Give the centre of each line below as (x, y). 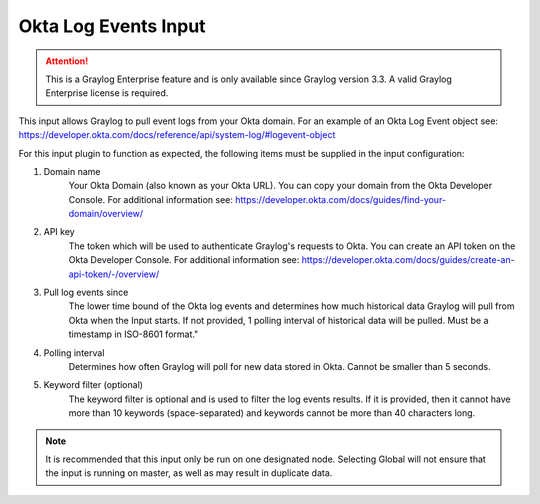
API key (59, 232)
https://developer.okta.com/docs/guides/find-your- (341, 199)
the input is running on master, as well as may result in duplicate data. (189, 473)
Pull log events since (86, 292)
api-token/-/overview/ (114, 274)
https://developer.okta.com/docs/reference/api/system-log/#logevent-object (177, 135)
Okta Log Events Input (112, 26)
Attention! (67, 61)
